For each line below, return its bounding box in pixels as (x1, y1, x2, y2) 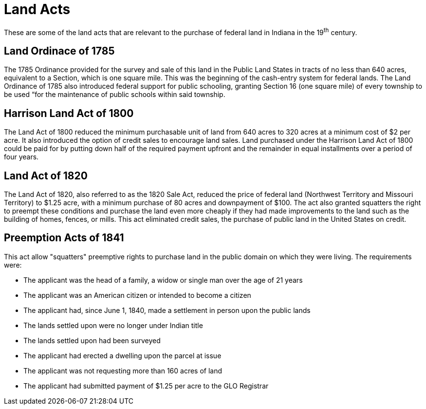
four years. (4, 153, 39, 161)
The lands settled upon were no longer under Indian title (23, 321, 203, 330)
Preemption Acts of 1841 (4, 232, 124, 244)
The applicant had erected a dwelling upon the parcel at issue (23, 351, 222, 360)
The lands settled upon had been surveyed (23, 336, 161, 345)
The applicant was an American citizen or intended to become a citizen (23, 291, 251, 299)
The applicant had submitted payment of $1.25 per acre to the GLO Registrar (23, 381, 269, 390)
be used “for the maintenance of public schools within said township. (4, 90, 225, 99)
